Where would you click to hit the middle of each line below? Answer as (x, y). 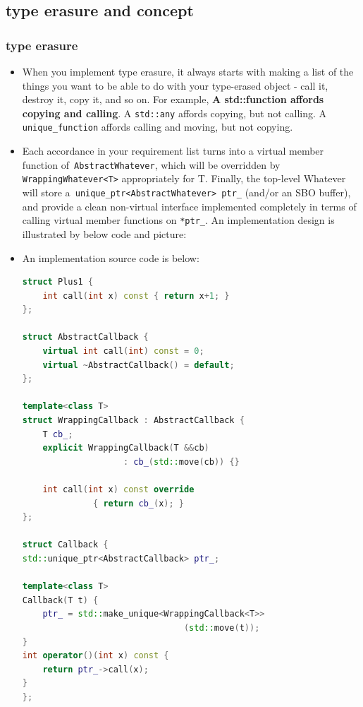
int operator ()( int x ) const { (96, 656)
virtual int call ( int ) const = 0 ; (123, 351)
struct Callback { (65, 545)
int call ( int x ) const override (118, 489)
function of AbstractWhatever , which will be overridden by (151, 164)
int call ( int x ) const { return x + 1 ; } (136, 296)
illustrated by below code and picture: (104, 233)
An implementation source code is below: (111, 257)
